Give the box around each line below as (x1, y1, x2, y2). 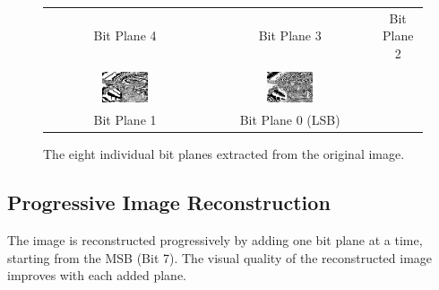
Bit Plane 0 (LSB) (239, 110, 340, 129)
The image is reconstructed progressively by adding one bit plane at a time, (7, 230, 423, 249)
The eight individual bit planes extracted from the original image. (43, 145, 405, 163)
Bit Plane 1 (93, 110, 157, 129)
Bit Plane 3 (258, 26, 322, 45)
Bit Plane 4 (93, 26, 157, 45)
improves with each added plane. (7, 266, 187, 285)
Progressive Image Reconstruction (7, 189, 331, 216)
